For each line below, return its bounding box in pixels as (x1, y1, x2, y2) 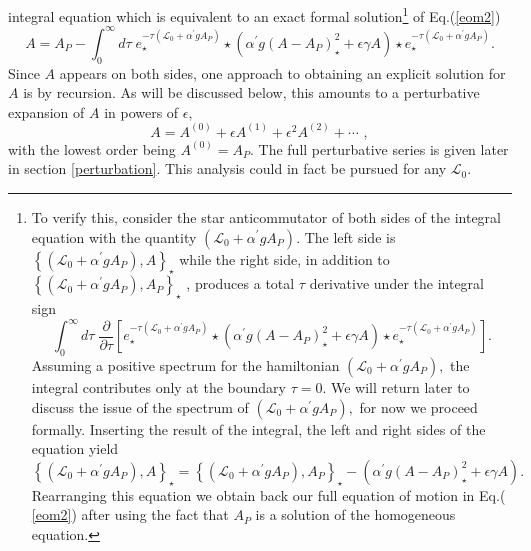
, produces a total (186, 273, 295, 294)
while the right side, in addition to (179, 248, 390, 269)
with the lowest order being (8, 138, 176, 159)
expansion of (8, 101, 85, 122)
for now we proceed (359, 396, 478, 417)
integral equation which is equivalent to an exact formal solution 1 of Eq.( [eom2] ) (8, 3, 501, 26)
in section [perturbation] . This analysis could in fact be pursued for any (8, 158, 447, 179)
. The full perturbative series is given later (249, 138, 509, 159)
